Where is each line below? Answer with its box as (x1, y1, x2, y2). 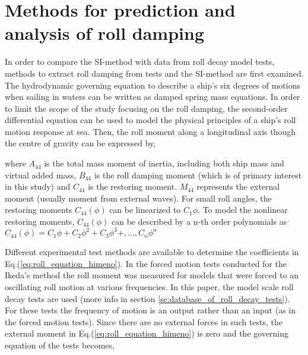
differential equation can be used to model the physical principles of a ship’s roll (5, 114, 296, 126)
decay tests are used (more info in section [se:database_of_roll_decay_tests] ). (5, 292, 290, 304)
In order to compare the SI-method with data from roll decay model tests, (5, 55, 275, 68)
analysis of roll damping (5, 21, 205, 45)
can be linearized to (109, 203, 181, 216)
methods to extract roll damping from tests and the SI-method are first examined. (5, 67, 304, 79)
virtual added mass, (5, 168, 77, 181)
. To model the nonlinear (198, 203, 288, 216)
